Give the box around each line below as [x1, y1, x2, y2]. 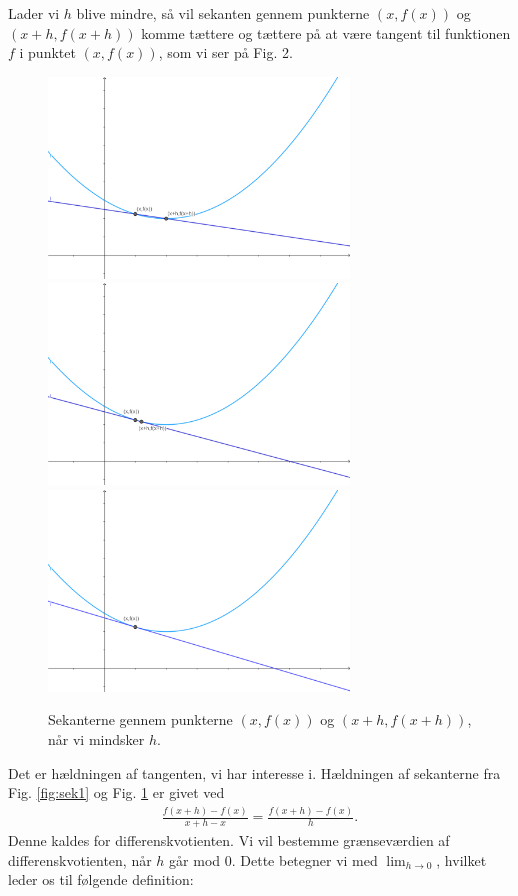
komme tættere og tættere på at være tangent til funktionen [141, 22, 511, 43]
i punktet [19, 42, 76, 63]
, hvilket [436, 849, 487, 870]
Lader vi [8, 3, 60, 23]
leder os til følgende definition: [8, 869, 194, 890]
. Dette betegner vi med [231, 849, 378, 870]
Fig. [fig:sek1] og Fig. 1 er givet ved [8, 782, 225, 803]
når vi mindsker [48, 729, 145, 750]
